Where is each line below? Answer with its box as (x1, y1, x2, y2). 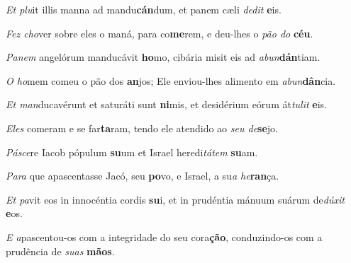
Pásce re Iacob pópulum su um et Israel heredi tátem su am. (6, 144, 258, 159)
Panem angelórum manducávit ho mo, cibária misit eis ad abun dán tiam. (6, 49, 321, 64)
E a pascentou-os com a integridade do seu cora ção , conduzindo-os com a (6, 229, 323, 244)
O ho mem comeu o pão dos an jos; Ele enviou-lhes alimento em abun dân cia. (6, 73, 336, 88)
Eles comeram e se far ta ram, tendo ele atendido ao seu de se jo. (6, 120, 278, 135)
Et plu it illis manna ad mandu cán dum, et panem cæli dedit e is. (6, 2, 282, 16)
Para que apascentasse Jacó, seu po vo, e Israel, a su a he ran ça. (6, 168, 279, 183)
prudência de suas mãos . (6, 243, 115, 258)
